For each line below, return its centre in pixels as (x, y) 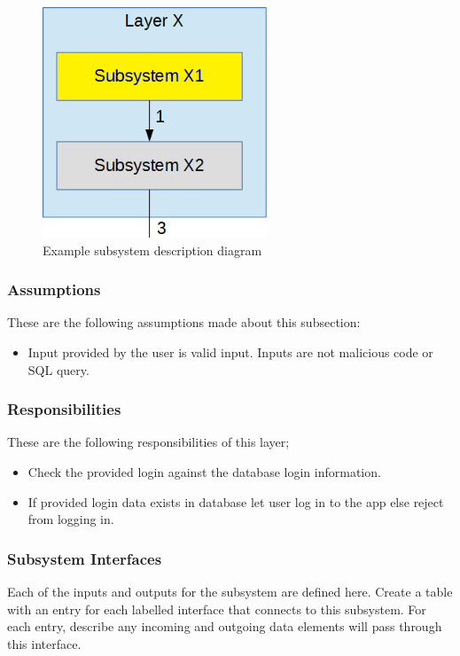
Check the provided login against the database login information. (204, 472)
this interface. (44, 643)
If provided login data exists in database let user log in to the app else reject (236, 501)
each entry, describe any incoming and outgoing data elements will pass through (225, 626)
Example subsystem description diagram (152, 250)
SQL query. (58, 369)
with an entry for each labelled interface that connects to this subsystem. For (217, 609)
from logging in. (71, 519)
